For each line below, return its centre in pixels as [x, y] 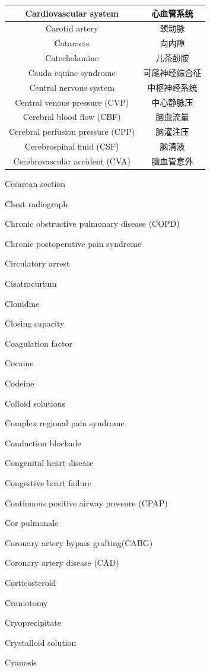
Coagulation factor [39, 343]
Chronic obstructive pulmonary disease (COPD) [92, 224]
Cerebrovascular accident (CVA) [72, 161]
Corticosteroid [31, 582]
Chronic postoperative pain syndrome [73, 243]
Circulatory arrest [37, 263]
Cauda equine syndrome [72, 72]
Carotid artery [72, 28]
